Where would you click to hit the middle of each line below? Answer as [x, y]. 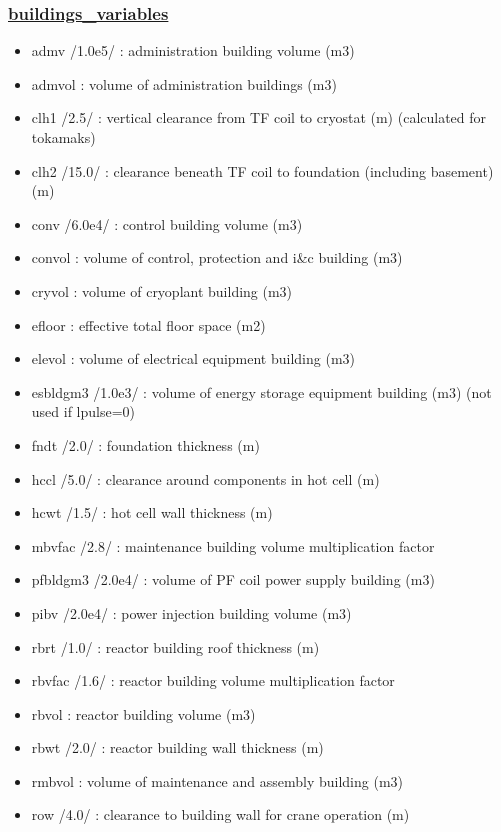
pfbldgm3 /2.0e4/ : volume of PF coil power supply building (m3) [233, 579]
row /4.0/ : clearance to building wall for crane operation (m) [220, 814]
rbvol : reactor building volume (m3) [143, 713]
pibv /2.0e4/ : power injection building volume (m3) [191, 612]
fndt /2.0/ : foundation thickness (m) [145, 444]
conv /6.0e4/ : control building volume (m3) [167, 223]
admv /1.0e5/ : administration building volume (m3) [193, 50]
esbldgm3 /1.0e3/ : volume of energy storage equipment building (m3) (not [261, 391]
